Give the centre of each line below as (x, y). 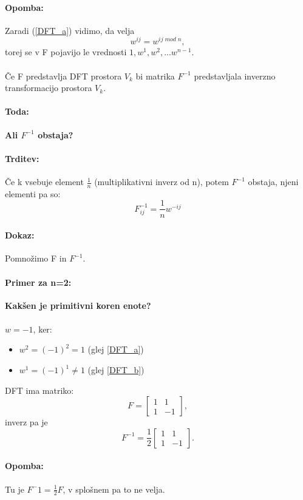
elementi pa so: (33, 193)
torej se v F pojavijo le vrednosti (66, 52)
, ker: (43, 329)
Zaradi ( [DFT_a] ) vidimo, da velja (70, 30)
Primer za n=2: (38, 282)
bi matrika (155, 76)
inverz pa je (26, 422)
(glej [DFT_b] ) (116, 370)
